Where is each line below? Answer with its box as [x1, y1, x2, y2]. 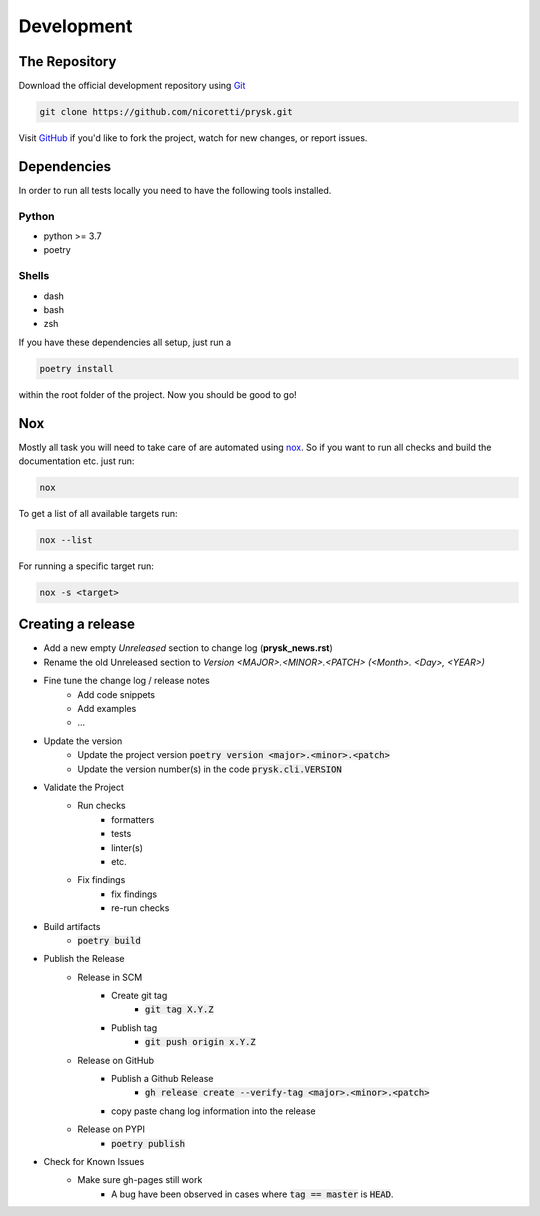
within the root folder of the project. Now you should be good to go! [18, 388, 297, 400]
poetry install [39, 363, 114, 374]
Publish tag [111, 1021, 158, 1034]
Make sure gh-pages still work [77, 1174, 203, 1186]
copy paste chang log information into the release [111, 1105, 316, 1117]
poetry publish [111, 1138, 186, 1149]
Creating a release [18, 616, 135, 633]
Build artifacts [43, 920, 101, 932]
